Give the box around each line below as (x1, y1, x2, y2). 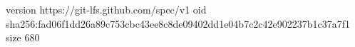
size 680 (6, 30, 40, 45)
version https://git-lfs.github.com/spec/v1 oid (6, 2, 207, 16)
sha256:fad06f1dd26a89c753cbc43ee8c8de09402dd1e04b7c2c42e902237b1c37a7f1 (6, 16, 351, 31)
